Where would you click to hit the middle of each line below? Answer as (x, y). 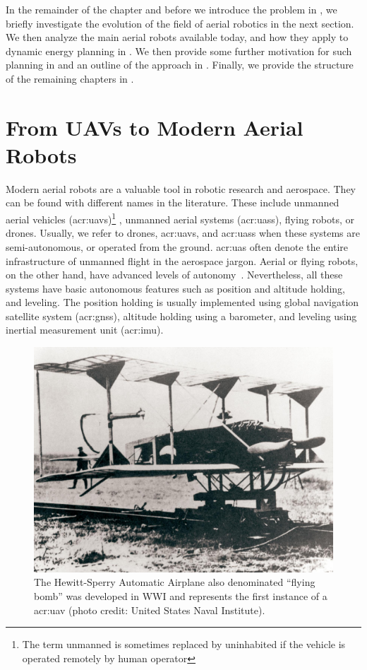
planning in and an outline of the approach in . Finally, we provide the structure (180, 65)
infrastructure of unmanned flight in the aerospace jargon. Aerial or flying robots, (182, 260)
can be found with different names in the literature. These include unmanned (173, 202)
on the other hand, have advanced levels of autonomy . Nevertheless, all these (174, 275)
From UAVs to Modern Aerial (155, 127)
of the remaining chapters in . (70, 78)
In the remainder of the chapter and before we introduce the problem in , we (172, 9)
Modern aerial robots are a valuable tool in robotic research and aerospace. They (181, 188)
